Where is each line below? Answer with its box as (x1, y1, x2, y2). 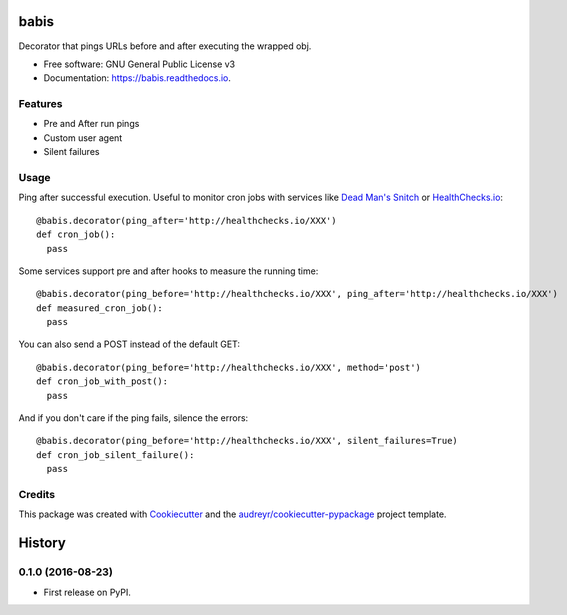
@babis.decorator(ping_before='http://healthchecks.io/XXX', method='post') (36, 361, 422, 373)
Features (18, 97, 63, 111)
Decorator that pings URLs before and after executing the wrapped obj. (18, 40, 312, 52)
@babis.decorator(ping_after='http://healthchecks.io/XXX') (36, 215, 337, 226)
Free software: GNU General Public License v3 (43, 58, 236, 70)
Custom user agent (43, 131, 123, 144)
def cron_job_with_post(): (36, 376, 169, 387)
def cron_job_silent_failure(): (36, 449, 195, 460)
